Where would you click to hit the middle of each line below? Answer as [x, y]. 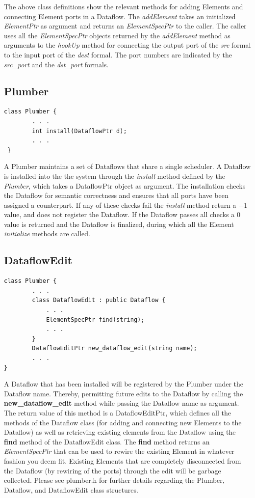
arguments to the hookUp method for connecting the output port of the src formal [127, 45]
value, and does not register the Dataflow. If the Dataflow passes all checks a [119, 214]
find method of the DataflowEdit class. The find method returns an [107, 441]
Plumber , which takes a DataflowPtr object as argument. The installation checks [125, 185]
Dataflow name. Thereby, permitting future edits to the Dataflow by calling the [124, 393]
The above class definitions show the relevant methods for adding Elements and [124, 6]
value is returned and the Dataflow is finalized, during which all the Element [119, 224]
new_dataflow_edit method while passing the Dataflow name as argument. [122, 403]
